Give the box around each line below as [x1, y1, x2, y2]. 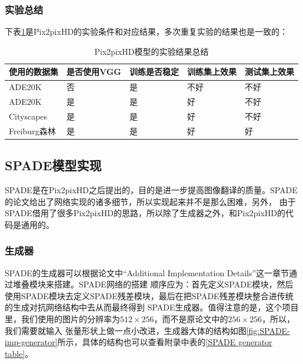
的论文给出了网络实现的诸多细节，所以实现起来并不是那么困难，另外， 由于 [5, 195, 296, 207]
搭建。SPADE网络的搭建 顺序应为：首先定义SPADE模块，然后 [54, 278, 294, 290]
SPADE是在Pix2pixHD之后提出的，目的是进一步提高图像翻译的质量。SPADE [5, 184, 298, 196]
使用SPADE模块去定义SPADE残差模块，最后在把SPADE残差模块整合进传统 [5, 289, 294, 302]
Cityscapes [9, 110, 48, 122]
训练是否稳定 [129, 65, 179, 78]
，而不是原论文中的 [154, 313, 228, 325]
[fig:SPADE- [246, 324, 290, 336]
